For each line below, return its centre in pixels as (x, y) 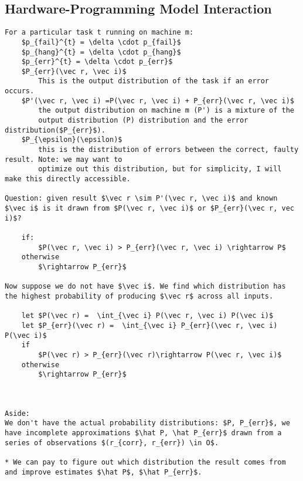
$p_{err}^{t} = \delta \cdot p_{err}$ (97, 62)
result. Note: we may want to (64, 159)
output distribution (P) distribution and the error (143, 121)
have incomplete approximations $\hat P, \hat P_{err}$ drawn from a (143, 433)
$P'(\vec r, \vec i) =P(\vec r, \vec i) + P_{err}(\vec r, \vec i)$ (158, 101)
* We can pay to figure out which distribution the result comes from (145, 463)
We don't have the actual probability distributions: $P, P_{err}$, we (147, 423)
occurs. (20, 91)
